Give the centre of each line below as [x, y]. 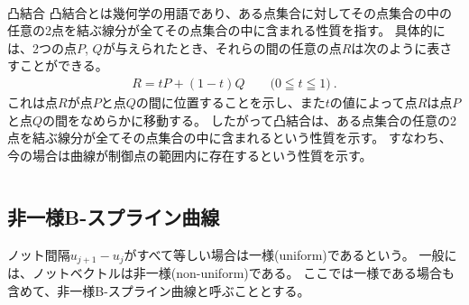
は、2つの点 [42, 47]
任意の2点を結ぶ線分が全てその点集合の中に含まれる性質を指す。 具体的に [226, 30]
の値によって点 [373, 102]
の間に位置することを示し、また [230, 102]
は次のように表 [395, 47]
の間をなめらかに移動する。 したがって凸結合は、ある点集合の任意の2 [250, 120]
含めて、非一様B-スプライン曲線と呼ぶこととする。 [159, 290]
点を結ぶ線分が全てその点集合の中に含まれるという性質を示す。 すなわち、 [230, 138]
